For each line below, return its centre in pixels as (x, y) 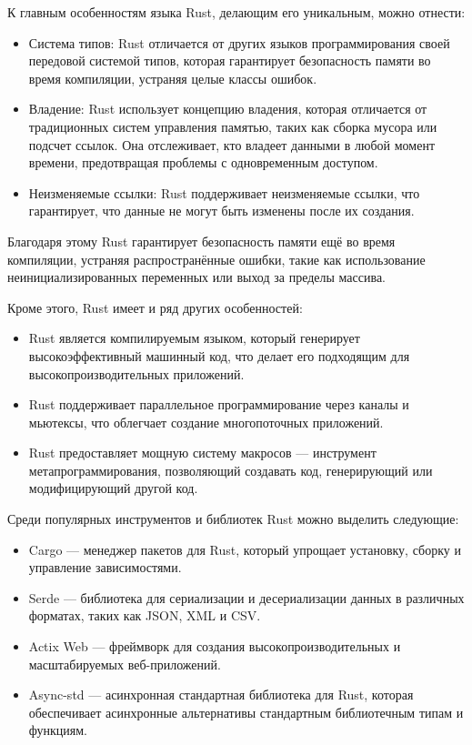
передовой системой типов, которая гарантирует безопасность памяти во (230, 60)
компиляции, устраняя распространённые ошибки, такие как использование (216, 259)
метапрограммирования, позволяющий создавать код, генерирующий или (231, 470)
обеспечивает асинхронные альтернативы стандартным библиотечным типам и (246, 712)
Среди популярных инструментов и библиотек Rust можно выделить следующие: (233, 519)
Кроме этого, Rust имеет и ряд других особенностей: (155, 307)
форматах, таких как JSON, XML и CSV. (145, 615)
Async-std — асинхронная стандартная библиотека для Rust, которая (221, 695)
